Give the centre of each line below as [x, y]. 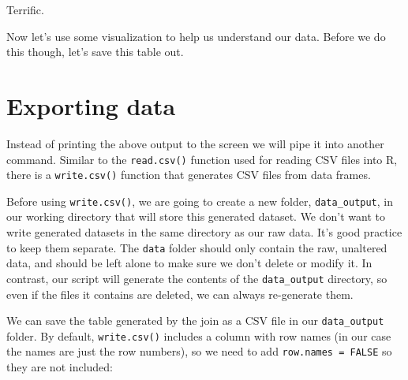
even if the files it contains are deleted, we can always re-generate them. [180, 294]
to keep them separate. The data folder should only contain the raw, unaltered [197, 247]
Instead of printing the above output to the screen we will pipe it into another [195, 143]
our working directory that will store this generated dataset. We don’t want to [196, 216]
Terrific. [25, 9]
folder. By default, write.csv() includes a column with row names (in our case [199, 335]
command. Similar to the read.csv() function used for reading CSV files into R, [202, 159]
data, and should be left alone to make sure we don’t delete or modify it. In [189, 263]
